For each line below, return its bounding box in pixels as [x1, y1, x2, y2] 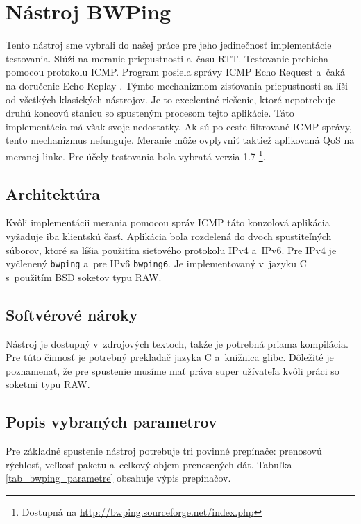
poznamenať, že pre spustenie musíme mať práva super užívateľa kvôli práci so [6, 363, 339, 378]
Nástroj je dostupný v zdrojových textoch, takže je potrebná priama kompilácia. [6, 336, 349, 350]
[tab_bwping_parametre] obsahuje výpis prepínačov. [6, 471, 231, 485]
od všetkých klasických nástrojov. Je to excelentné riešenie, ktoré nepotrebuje [6, 92, 335, 106]
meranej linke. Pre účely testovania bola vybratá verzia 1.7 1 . [6, 146, 266, 163]
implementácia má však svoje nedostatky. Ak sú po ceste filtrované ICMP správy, [6, 119, 352, 133]
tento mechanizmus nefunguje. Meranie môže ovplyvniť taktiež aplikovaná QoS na [6, 133, 355, 147]
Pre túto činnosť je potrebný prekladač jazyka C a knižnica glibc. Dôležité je [6, 350, 334, 364]
